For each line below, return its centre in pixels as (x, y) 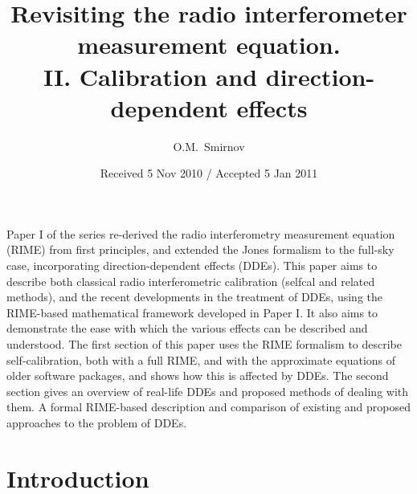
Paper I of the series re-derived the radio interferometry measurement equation (201, 233)
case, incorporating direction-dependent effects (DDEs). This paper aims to (192, 265)
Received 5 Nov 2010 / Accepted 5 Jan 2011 (209, 173)
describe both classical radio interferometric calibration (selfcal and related (191, 281)
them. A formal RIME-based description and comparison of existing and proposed (209, 407)
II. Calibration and (150, 76)
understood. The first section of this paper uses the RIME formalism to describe (204, 344)
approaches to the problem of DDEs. (97, 423)
